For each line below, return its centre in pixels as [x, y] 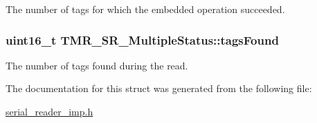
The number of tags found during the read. [97, 65]
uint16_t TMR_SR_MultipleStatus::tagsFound [142, 40]
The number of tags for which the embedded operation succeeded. [145, 9]
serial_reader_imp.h [49, 111]
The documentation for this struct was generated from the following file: [159, 88]
